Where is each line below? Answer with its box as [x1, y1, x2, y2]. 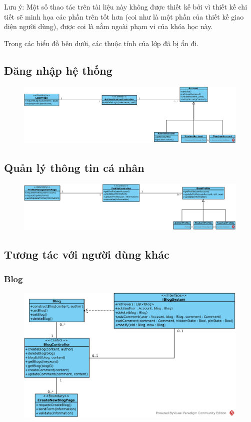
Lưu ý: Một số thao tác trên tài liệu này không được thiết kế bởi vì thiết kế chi [4, 2, 247, 12]
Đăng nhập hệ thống [4, 62, 112, 78]
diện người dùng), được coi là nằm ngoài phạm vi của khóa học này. [4, 21, 213, 32]
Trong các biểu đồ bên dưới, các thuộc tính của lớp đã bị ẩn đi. [4, 38, 198, 48]
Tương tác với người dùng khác [4, 246, 169, 262]
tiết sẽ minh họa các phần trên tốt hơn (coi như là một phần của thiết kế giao [4, 11, 244, 22]
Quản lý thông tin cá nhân [4, 160, 144, 175]
